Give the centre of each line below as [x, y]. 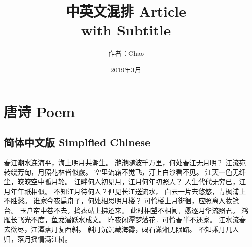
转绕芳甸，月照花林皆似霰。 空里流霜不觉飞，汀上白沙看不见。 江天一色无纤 [125, 172]
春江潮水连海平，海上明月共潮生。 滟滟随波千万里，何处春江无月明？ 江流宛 [125, 162]
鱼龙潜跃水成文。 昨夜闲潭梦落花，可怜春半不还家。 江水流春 [149, 220]
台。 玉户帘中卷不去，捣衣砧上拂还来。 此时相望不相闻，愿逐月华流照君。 [122, 210]
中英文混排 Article [126, 11]
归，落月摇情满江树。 [38, 238]
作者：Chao [126, 53]
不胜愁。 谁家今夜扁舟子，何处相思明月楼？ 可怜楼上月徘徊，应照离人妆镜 [122, 201]
